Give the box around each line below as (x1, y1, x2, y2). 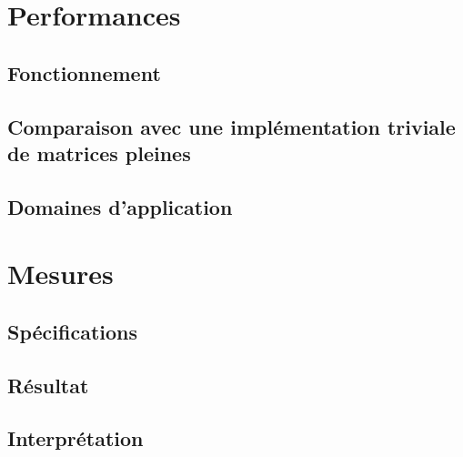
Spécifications (7, 317, 138, 345)
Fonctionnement (7, 58, 161, 86)
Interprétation (7, 424, 144, 452)
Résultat (7, 371, 89, 399)
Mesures (7, 255, 114, 292)
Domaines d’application (7, 192, 233, 220)
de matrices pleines (7, 138, 191, 167)
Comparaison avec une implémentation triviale (7, 112, 456, 140)
